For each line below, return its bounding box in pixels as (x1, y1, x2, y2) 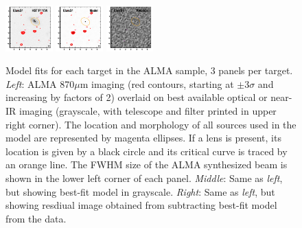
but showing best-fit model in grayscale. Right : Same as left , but (5, 184, 275, 198)
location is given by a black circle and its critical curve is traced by (5, 144, 288, 158)
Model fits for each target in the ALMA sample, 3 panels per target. (5, 63, 293, 78)
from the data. (5, 211, 67, 225)
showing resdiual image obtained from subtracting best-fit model (5, 198, 277, 212)
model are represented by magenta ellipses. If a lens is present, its (5, 130, 281, 145)
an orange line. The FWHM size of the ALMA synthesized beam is (5, 157, 288, 172)
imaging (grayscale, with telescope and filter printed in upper (19, 103, 277, 117)
